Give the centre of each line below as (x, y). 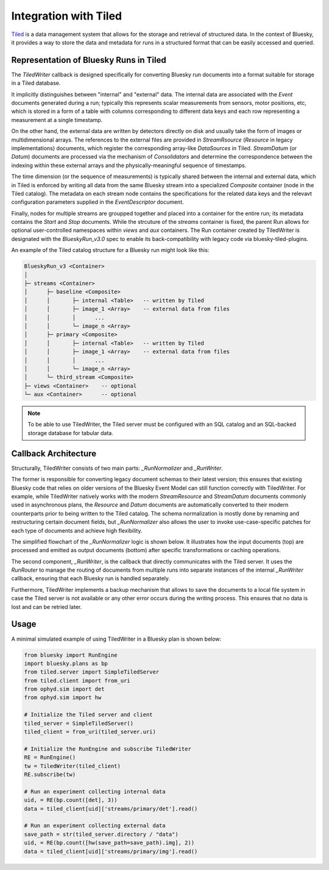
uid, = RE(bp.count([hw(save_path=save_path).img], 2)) (109, 843)
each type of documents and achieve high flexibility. (77, 530)
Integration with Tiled (66, 16)
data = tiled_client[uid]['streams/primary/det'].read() (111, 809)
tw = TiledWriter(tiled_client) (73, 766)
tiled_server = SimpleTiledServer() (79, 723)
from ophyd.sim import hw (63, 698)
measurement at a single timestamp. (57, 120)
